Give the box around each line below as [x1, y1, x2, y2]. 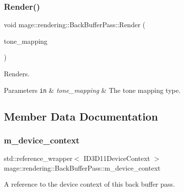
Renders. [4, 69, 30, 78]
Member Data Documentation [4, 108, 158, 123]
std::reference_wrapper [4, 153, 73, 163]
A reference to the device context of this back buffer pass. [4, 179, 175, 189]
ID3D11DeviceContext [83, 153, 150, 163]
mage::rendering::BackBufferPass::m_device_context [4, 162, 161, 173]
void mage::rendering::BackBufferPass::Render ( [4, 19, 145, 30]
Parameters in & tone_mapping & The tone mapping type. [4, 85, 181, 95]
